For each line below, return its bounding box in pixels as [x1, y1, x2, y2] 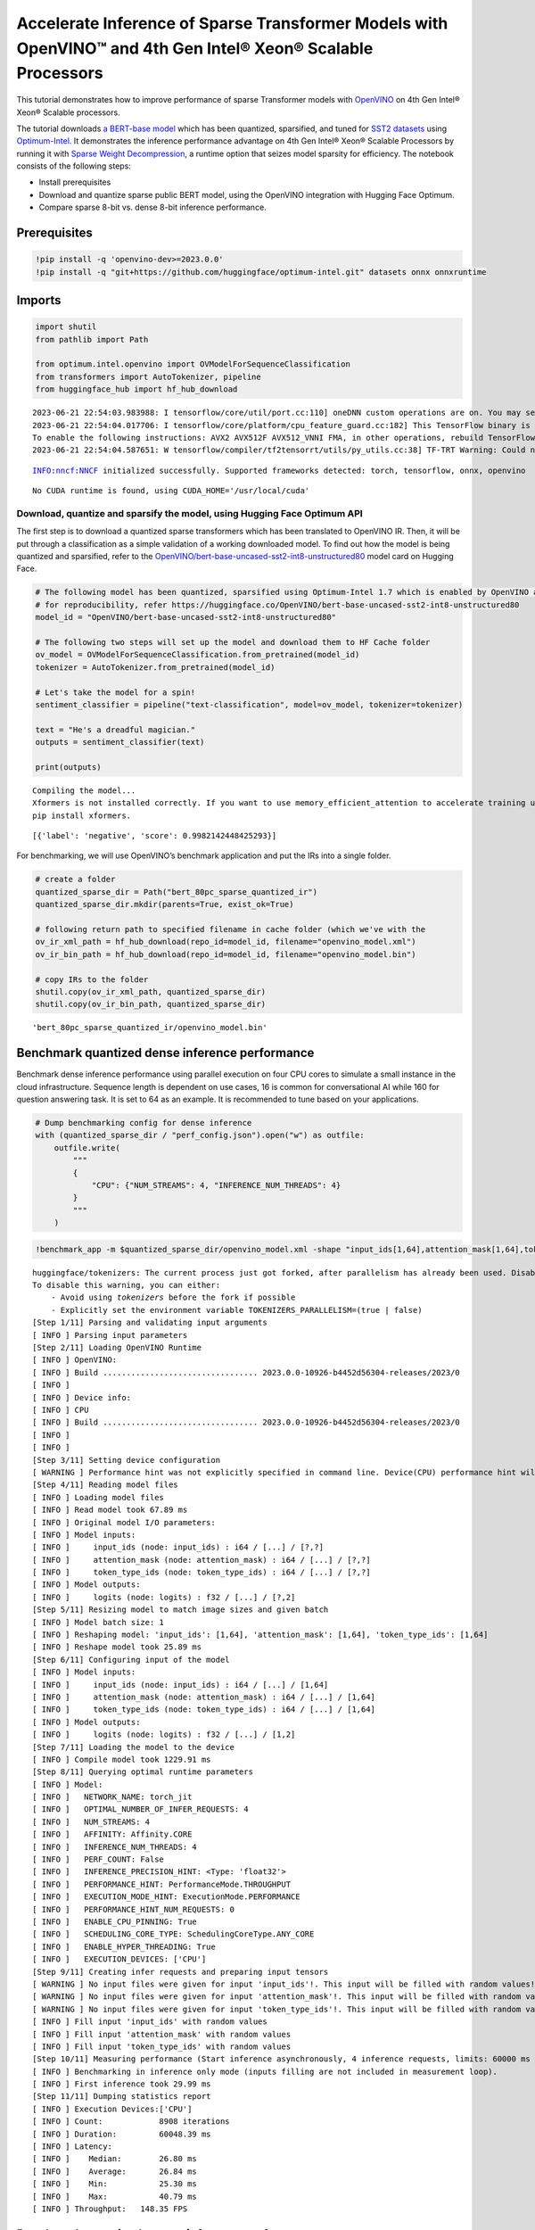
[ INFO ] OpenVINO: [32, 1355, 118, 1365]
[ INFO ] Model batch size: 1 [32, 1617, 165, 1627]
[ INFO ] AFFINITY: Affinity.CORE [32, 1829, 193, 1839]
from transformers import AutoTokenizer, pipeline [35, 371, 262, 382]
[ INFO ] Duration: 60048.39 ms [32, 2128, 211, 2139]
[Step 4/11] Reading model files [32, 1480, 178, 1490]
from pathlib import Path [35, 334, 149, 344]
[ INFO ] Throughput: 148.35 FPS [32, 2203, 188, 2214]
